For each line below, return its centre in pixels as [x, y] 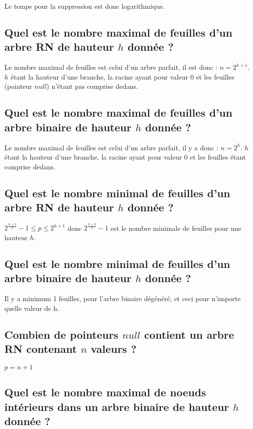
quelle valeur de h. [32, 308]
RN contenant [41, 349]
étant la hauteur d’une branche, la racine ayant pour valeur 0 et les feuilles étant [125, 157]
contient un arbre [189, 334]
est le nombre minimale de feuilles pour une [176, 228]
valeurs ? [114, 349]
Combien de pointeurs [62, 334]
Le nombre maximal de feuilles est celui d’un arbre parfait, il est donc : [111, 67]
